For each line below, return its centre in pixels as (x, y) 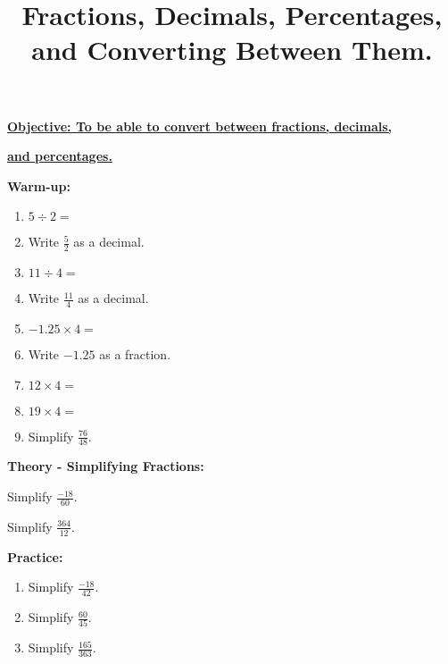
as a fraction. (135, 354)
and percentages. (60, 156)
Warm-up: (39, 185)
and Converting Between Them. (232, 50)
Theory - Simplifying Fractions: (106, 466)
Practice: (35, 556)
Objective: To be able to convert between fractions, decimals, (200, 126)
